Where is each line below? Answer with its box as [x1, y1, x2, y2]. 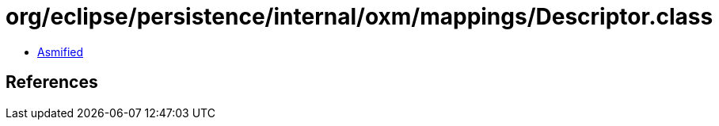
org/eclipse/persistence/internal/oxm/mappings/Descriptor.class [6, 3, 713, 30]
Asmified [37, 44, 84, 59]
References [6, 72, 98, 93]
